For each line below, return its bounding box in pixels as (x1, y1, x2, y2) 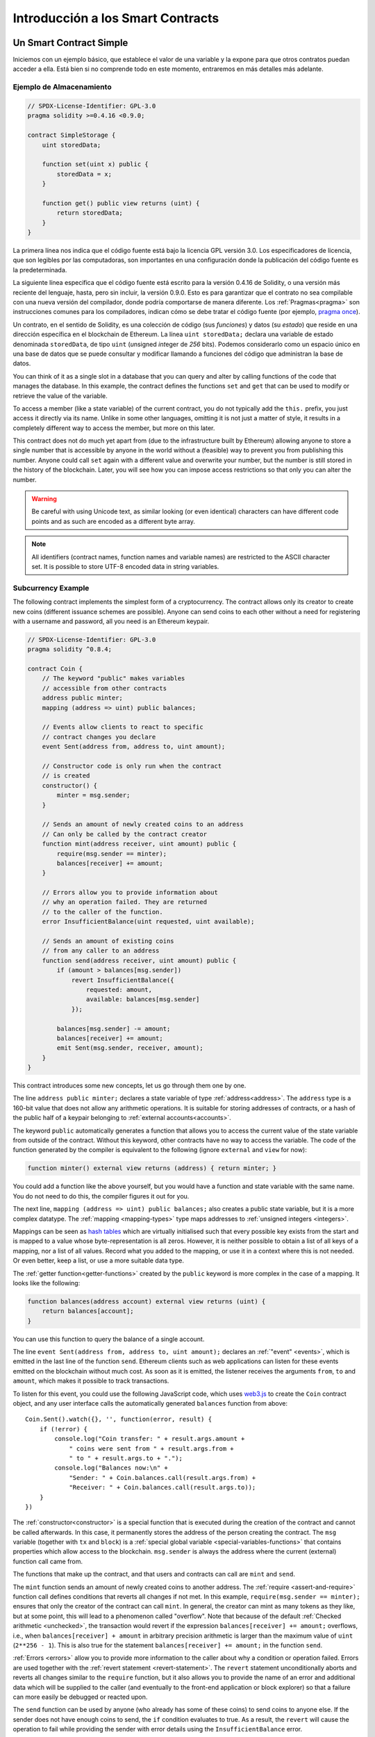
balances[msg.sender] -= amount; (56, 1025, 171, 1032)
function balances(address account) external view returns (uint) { (27, 1297, 266, 1306)
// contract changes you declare (42, 733, 156, 741)
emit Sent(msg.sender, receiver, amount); (56, 1044, 204, 1052)
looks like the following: (12, 1278, 81, 1287)
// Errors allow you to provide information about (42, 889, 218, 896)
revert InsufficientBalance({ (71, 976, 174, 984)
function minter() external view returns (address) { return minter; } (27, 1164, 277, 1172)
